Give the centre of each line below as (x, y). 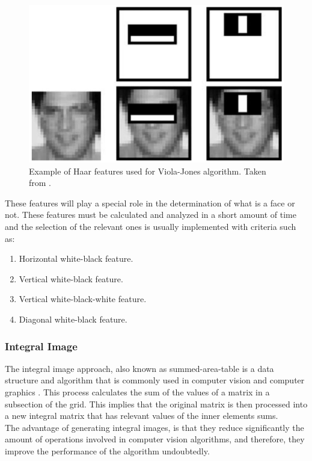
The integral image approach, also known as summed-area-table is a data (139, 368)
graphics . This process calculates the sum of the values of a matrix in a (137, 392)
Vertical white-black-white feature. (83, 299)
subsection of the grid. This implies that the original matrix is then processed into (156, 404)
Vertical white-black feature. (71, 278)
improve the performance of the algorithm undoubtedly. (107, 451)
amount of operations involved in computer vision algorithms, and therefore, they (155, 439)
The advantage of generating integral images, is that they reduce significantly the (154, 427)
